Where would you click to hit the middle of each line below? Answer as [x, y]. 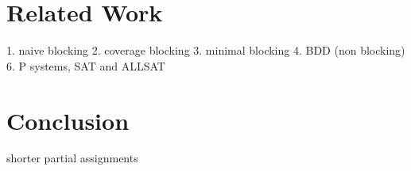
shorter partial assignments [72, 158]
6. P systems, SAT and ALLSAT [86, 65]
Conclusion [68, 120]
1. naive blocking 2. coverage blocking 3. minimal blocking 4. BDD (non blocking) [206, 50]
